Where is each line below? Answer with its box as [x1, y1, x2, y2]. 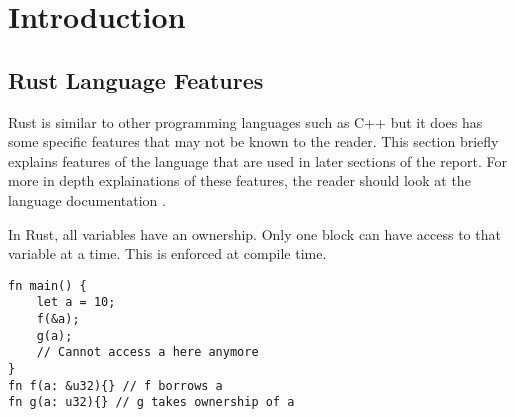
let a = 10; [36, 295, 116, 310]
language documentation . [8, 189, 166, 210]
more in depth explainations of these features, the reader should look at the [8, 170, 471, 191]
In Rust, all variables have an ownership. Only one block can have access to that [8, 223, 501, 244]
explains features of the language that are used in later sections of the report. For [8, 150, 507, 171]
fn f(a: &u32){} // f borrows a [8, 378, 223, 393]
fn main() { [8, 278, 87, 293]
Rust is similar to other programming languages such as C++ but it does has [8, 111, 483, 132]
